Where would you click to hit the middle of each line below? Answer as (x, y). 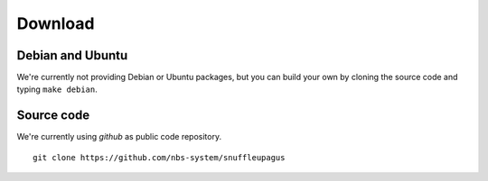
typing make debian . (57, 89)
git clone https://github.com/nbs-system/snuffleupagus (159, 157)
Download (56, 23)
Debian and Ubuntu (72, 55)
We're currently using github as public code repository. (119, 137)
